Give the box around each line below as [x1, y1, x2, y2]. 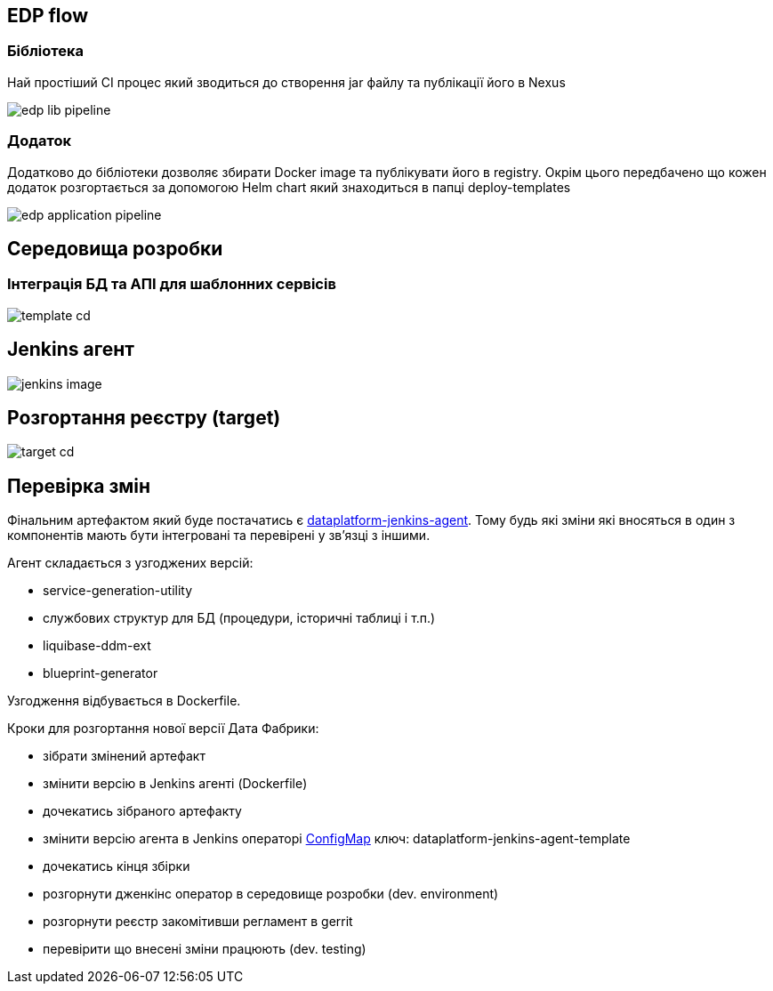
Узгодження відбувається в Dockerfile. [7, 693, 241, 709]
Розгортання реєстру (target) [7, 407, 281, 430]
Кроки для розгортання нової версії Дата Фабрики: [7, 721, 319, 737]
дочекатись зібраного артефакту [43, 803, 242, 819]
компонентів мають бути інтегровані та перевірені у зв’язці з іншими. [7, 528, 431, 544]
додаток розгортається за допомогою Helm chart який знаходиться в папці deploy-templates [7, 179, 571, 195]
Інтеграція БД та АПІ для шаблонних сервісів [7, 275, 336, 294]
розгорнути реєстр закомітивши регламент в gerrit [43, 914, 353, 930]
